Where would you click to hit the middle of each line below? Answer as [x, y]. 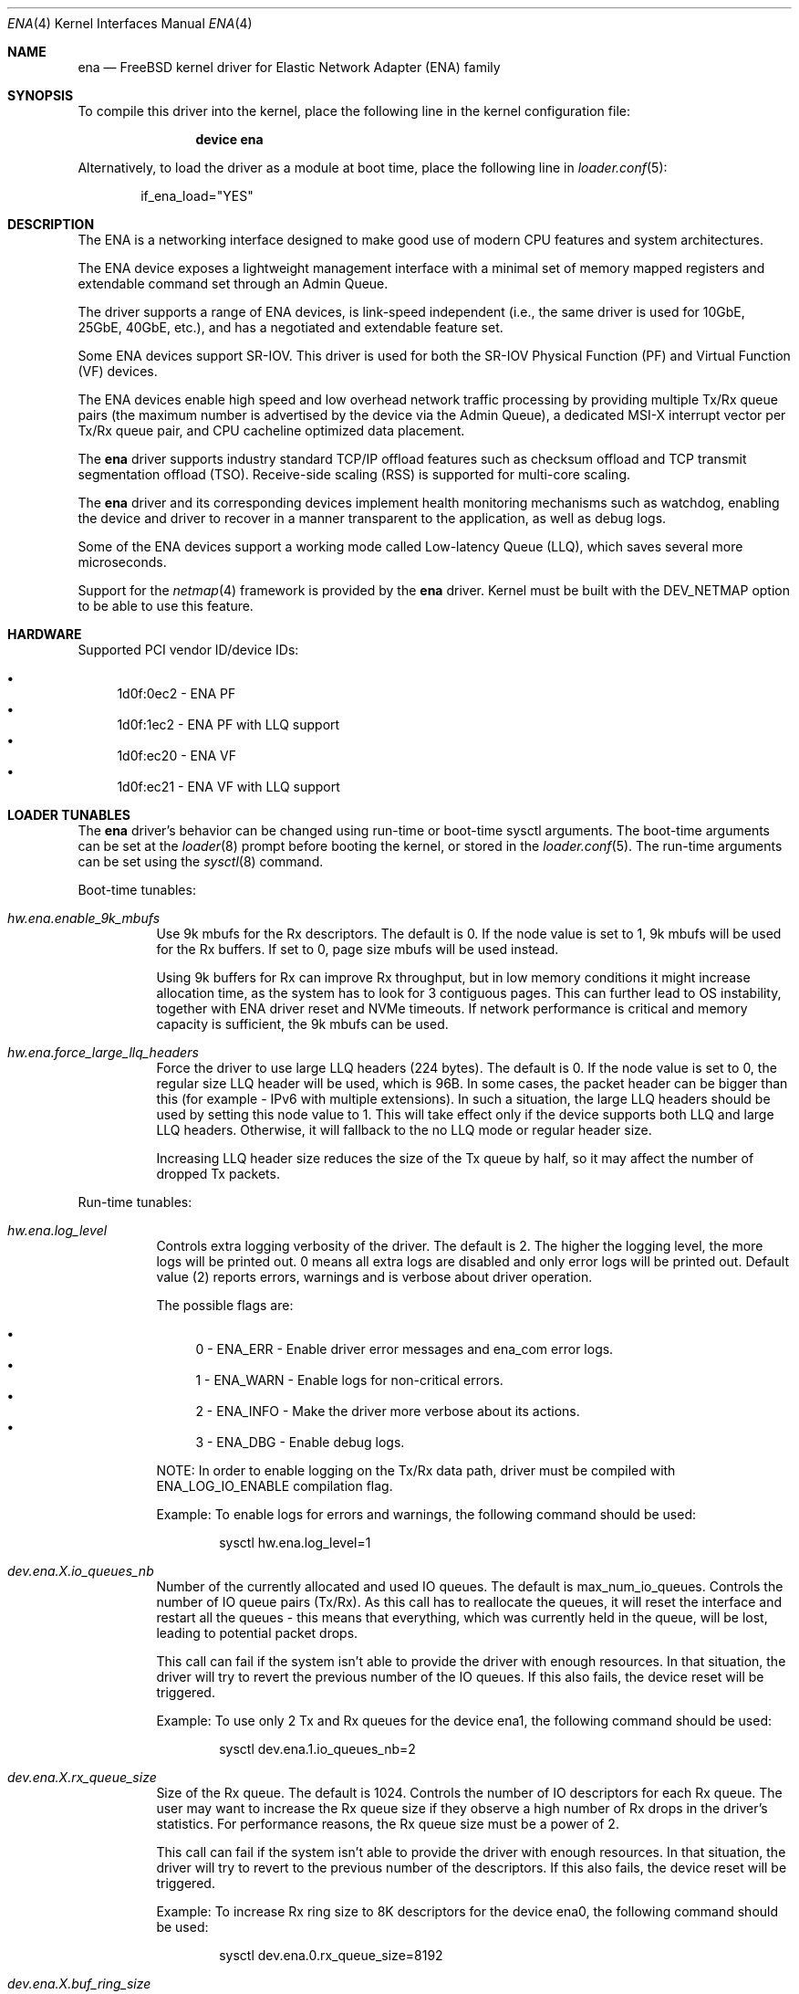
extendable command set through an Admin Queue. [233, 283]
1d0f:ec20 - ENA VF [177, 756]
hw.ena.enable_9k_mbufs [84, 918]
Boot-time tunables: [137, 890]
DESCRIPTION [51, 224]
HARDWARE [45, 634]
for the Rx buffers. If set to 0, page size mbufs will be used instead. [358, 949]
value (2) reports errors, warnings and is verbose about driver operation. [374, 1277]
